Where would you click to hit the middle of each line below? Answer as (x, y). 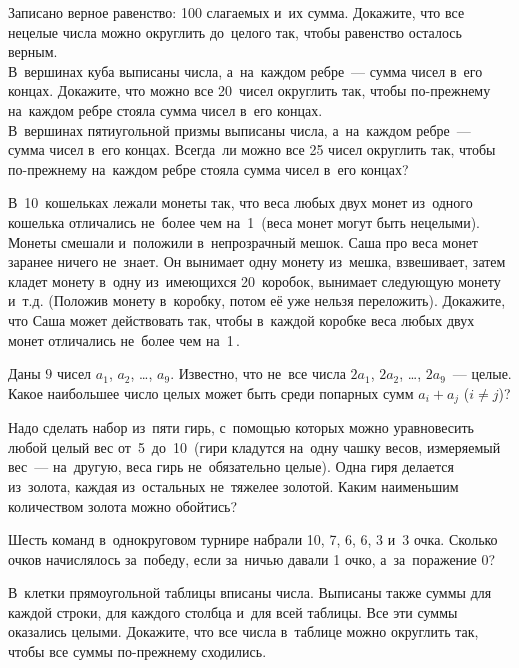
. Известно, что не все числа (258, 373)
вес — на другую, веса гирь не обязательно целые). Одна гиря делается (231, 466)
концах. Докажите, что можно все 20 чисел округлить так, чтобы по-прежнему (249, 90)
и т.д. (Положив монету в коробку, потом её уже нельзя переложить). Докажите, (257, 300)
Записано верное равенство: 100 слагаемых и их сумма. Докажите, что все (236, 12)
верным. (33, 51)
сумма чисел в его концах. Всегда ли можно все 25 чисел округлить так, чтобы (252, 149)
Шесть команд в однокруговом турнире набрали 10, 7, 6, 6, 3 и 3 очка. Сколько (253, 539)
